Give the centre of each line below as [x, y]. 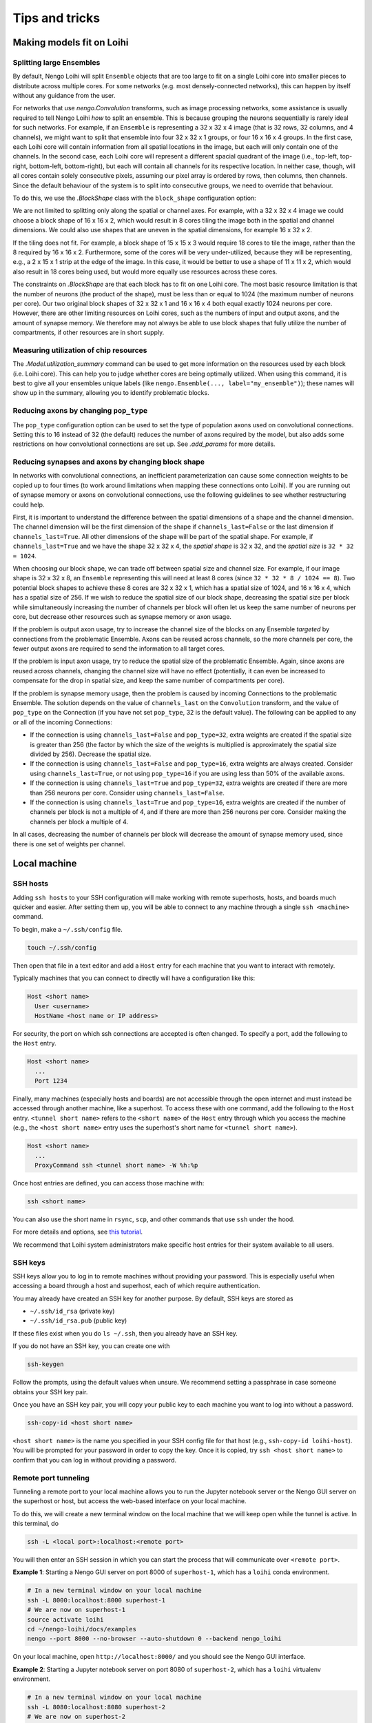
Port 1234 [51, 1081]
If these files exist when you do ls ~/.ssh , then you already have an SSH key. [125, 1333]
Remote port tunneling [51, 1478]
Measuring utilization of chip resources [80, 350]
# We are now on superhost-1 [76, 1610]
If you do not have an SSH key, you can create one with [91, 1346]
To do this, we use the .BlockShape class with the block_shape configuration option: [134, 198]
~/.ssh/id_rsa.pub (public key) [79, 1321]
